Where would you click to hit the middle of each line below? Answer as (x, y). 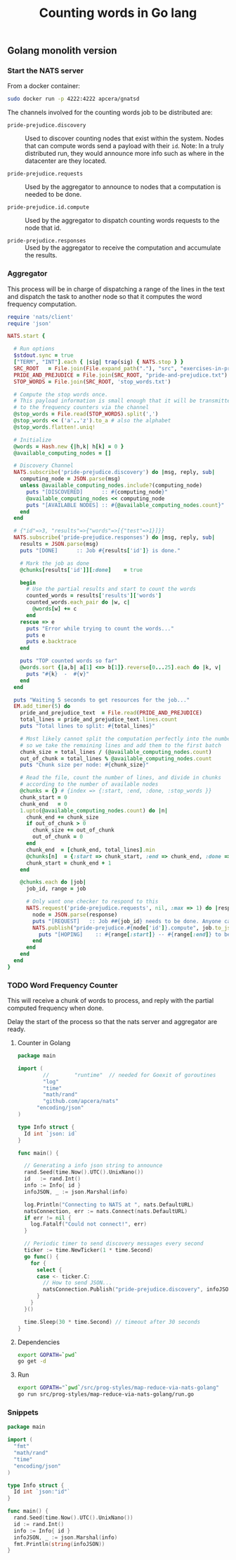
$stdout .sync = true (44, 355)
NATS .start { (26, 336)
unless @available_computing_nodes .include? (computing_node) (111, 486)
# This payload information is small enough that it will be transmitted (124, 401)
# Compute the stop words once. (61, 394)
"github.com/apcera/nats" (81, 1102)
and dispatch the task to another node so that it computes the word (105, 296)
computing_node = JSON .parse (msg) (70, 479)
